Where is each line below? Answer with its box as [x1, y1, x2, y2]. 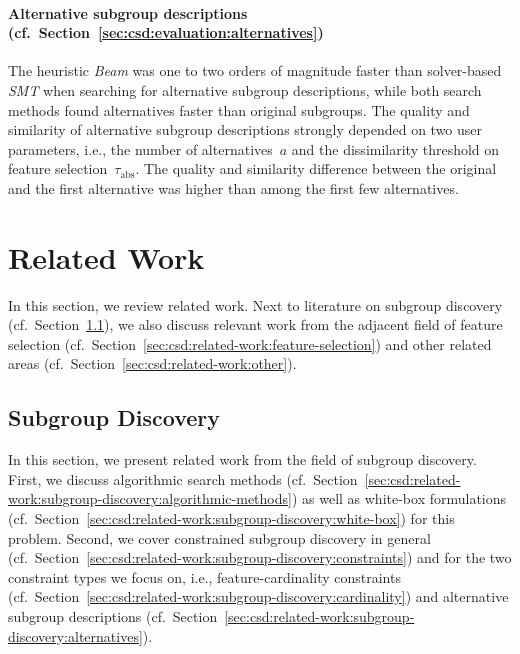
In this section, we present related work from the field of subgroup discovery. [8, 449, 477, 470]
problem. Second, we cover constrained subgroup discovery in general [8, 527, 431, 548]
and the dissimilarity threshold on [291, 138, 500, 159]
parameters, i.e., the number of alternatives [8, 138, 273, 159]
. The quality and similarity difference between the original [135, 158, 497, 179]
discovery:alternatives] [8, 625, 143, 646]
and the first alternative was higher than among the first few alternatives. [8, 177, 459, 198]
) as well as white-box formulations [291, 488, 507, 509]
